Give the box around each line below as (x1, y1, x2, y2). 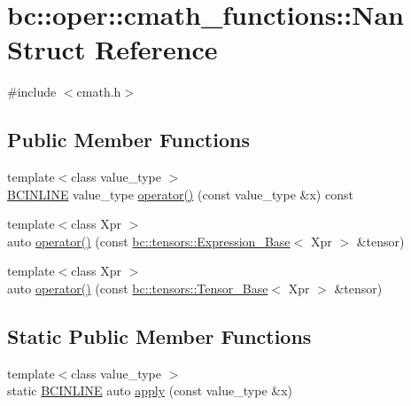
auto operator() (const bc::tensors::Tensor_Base (7, 279, 268, 298)
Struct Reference (7, 31, 218, 67)
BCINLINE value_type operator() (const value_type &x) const (7, 184, 353, 203)
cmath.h (76, 82, 121, 101)
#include (7, 82, 57, 101)
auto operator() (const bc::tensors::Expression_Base (7, 231, 291, 250)
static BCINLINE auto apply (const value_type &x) (7, 381, 292, 400)
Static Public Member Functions (7, 323, 312, 350)
